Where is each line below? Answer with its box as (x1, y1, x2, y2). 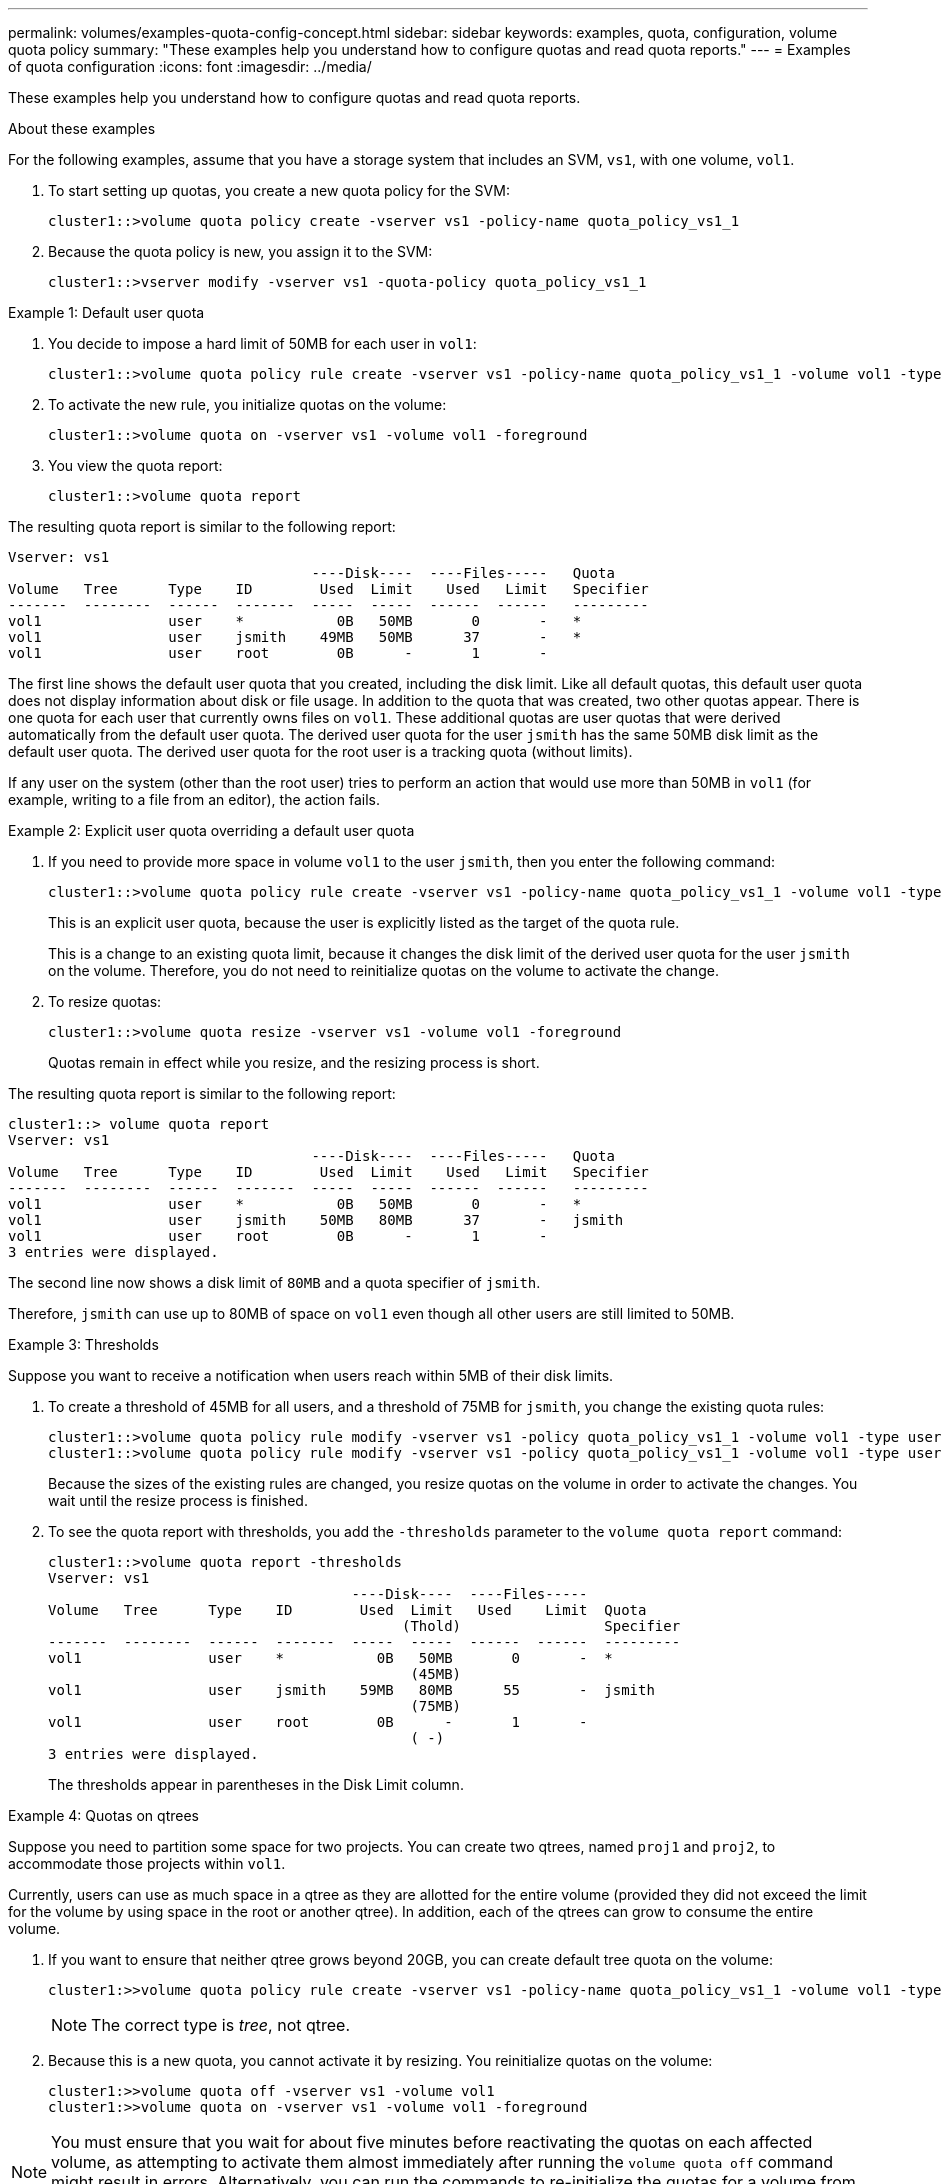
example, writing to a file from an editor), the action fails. (8, 791, 380, 808)
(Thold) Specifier (402, 1618, 681, 1634)
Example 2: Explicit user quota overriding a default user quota (8, 822, 415, 839)
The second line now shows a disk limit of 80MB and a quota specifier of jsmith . (8, 1274, 541, 1291)
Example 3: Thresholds (8, 1336, 159, 1353)
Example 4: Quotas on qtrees (8, 1807, 199, 1824)
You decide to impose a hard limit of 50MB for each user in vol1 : (48, 335, 477, 352)
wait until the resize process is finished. (48, 1492, 308, 1509)
